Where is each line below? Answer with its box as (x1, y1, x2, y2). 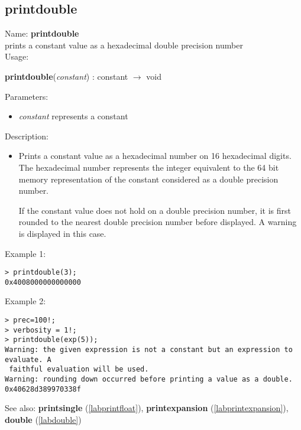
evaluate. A (5, 355, 51, 364)
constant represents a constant (18, 110, 128, 122)
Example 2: (5, 295, 46, 307)
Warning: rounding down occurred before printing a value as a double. (5, 374, 293, 383)
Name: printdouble (5, 27, 79, 40)
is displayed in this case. (18, 227, 106, 239)
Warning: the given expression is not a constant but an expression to (5, 345, 293, 354)
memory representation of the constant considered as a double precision (18, 172, 279, 185)
